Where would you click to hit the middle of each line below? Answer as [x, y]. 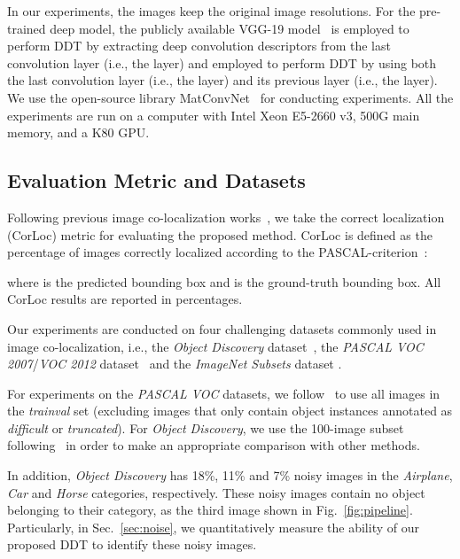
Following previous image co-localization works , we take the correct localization [226, 217]
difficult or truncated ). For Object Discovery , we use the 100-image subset [206, 427]
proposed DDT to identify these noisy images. [132, 544]
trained [27, 28]
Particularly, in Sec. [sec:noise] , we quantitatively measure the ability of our [213, 527]
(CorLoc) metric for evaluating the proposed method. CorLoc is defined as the [220, 234]
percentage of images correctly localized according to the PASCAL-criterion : [218, 252]
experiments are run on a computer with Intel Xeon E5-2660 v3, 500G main [214, 115]
